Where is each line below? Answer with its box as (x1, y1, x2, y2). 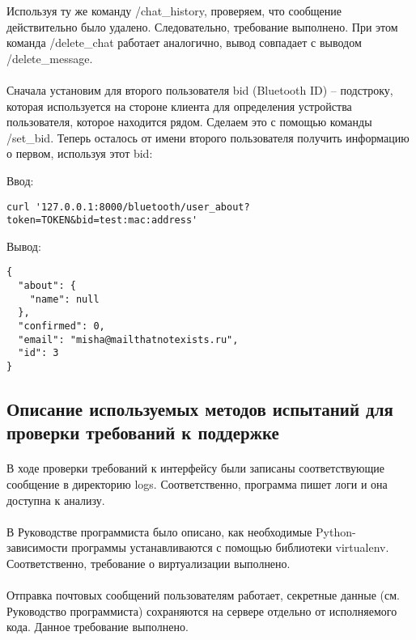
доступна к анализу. (6, 491, 105, 508)
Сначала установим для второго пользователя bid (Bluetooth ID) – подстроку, (6, 81, 393, 98)
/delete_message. (6, 49, 93, 66)
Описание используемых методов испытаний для (6, 396, 393, 422)
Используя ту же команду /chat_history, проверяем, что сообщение (6, 2, 342, 19)
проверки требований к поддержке (6, 420, 279, 445)
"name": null (29, 293, 100, 305)
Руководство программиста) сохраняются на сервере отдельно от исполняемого (6, 602, 397, 619)
